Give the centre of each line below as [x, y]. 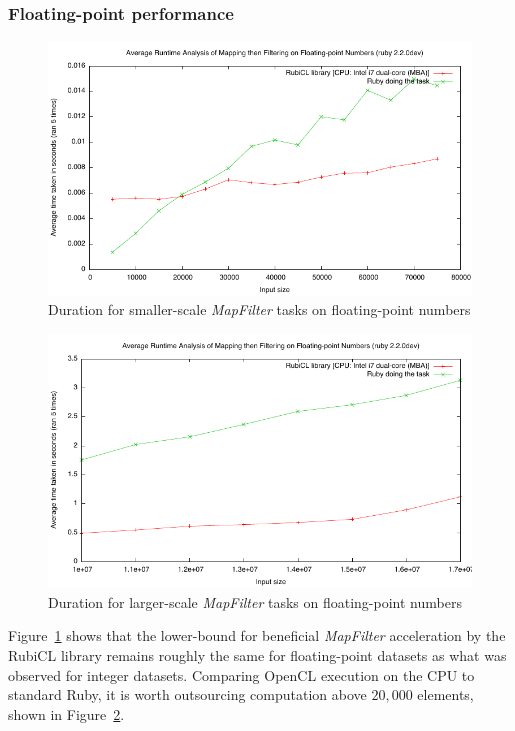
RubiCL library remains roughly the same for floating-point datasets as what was [257, 654]
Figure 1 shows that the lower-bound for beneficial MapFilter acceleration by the [257, 635]
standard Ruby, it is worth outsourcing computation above [187, 694]
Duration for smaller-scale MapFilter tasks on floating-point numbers [259, 309]
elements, [445, 694]
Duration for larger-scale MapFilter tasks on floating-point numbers [255, 601]
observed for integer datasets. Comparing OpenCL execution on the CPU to [241, 674]
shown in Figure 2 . [66, 713]
